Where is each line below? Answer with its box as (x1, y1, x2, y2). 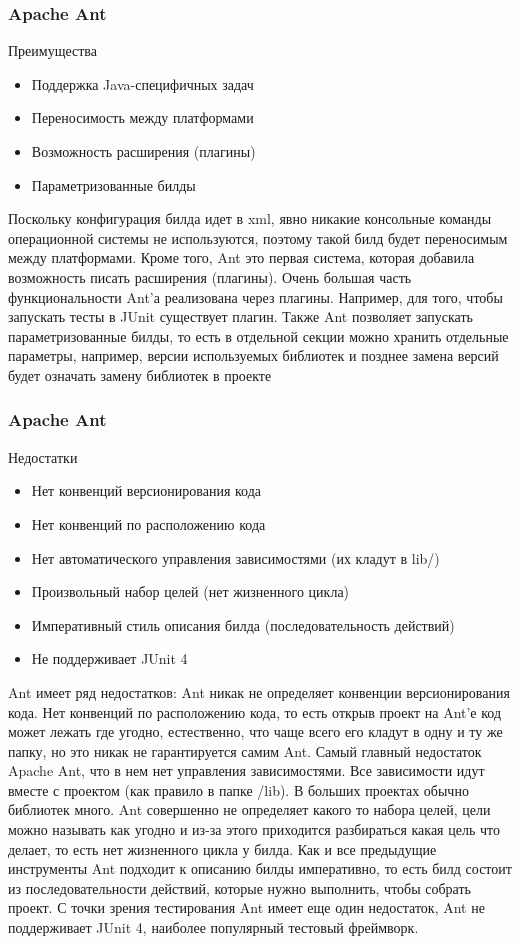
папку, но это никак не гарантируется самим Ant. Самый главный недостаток (8, 740, 482, 761)
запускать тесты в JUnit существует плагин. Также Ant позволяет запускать (8, 306, 473, 327)
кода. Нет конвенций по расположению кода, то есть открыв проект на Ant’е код (8, 701, 502, 722)
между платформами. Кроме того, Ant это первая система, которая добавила (8, 247, 475, 268)
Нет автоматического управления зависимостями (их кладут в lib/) (31, 547, 440, 568)
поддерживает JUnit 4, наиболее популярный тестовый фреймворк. (8, 917, 419, 938)
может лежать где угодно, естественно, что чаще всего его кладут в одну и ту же (8, 721, 503, 742)
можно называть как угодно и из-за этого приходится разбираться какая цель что (8, 819, 500, 840)
